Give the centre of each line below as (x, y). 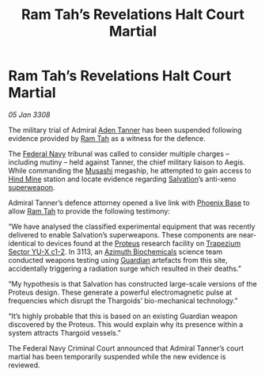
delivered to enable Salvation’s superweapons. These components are (123, 234)
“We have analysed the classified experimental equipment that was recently (132, 226)
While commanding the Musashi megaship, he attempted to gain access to (130, 170)
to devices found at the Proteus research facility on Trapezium (139, 243)
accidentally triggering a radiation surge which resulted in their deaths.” (125, 268)
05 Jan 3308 (29, 114)
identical (22, 243)
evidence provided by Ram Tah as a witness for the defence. (107, 138)
